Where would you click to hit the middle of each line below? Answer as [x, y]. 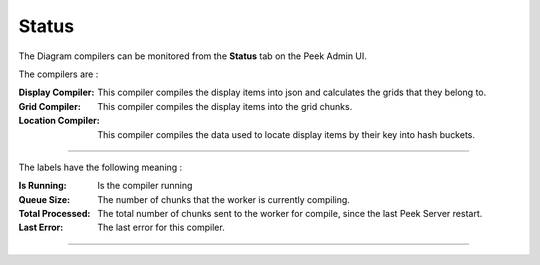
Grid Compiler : [50, 106]
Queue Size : [44, 199]
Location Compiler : [59, 121]
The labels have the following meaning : [100, 167]
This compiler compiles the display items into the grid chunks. [225, 106]
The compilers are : [58, 74]
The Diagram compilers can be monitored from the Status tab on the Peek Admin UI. [192, 56]
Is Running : [42, 186]
